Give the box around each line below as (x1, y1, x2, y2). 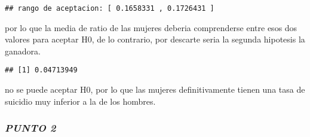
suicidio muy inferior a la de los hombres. (5, 95, 156, 107)
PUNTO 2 (5, 120, 56, 135)
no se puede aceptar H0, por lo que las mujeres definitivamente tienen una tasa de (5, 83, 305, 96)
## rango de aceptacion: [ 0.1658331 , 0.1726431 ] (5, 4, 214, 13)
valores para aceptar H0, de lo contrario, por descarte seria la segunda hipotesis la (5, 33, 305, 45)
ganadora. (5, 44, 41, 57)
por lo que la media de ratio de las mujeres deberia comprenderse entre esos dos (5, 21, 297, 34)
